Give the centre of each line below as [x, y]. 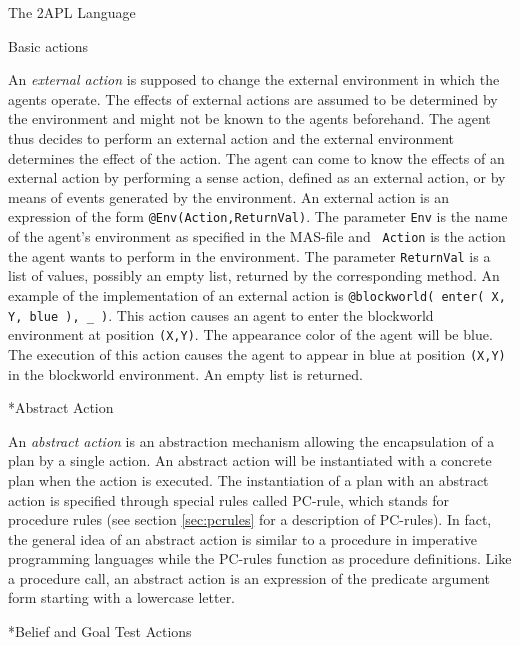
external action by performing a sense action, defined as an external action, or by [257, 177]
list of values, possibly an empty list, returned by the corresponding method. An [254, 275]
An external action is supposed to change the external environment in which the [254, 79]
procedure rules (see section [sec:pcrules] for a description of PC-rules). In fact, [250, 519]
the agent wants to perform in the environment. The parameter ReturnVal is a [249, 255]
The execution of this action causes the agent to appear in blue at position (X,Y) [257, 353]
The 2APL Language [72, 12]
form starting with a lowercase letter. [122, 597]
